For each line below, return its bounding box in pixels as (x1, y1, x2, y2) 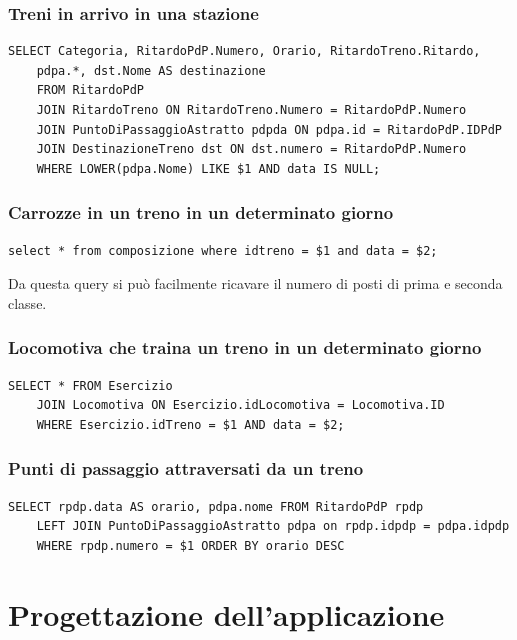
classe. (8, 292, 47, 313)
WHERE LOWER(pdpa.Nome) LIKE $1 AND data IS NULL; (36, 161, 381, 176)
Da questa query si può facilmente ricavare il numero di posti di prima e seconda (8, 273, 503, 294)
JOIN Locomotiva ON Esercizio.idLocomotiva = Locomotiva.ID (36, 398, 445, 413)
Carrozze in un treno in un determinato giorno (8, 200, 394, 225)
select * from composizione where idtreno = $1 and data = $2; (8, 243, 438, 258)
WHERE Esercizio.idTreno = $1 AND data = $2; (36, 417, 345, 432)
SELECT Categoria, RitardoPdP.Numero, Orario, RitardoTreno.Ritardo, (8, 44, 481, 59)
